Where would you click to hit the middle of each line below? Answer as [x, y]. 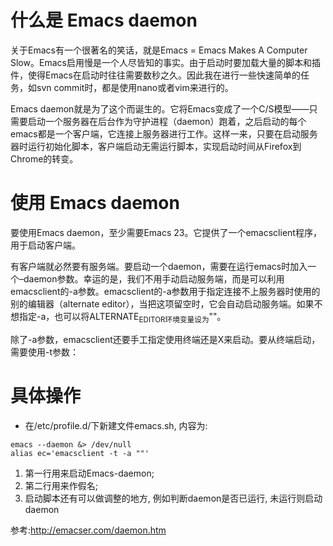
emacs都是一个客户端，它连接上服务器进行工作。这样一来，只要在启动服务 [164, 133]
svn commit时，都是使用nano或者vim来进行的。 [135, 87]
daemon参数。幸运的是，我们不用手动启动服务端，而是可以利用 [154, 278]
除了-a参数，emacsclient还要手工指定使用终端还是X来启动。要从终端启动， [165, 339]
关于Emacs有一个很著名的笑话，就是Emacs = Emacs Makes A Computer [159, 50]
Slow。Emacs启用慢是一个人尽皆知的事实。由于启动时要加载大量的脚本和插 [165, 62]
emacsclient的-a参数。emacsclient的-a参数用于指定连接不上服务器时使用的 [165, 291]
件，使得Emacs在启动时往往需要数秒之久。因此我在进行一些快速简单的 [155, 75]
